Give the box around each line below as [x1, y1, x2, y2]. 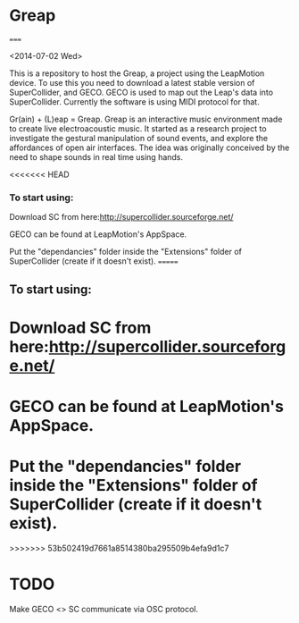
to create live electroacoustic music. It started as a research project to [9, 122, 267, 134]
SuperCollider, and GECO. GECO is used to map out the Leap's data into [9, 87, 274, 97]
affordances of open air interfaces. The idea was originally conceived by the [9, 142, 290, 153]
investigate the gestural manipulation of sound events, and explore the [9, 132, 269, 143]
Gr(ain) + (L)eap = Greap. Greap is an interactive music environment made [9, 114, 283, 124]
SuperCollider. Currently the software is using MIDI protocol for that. [9, 96, 261, 107]
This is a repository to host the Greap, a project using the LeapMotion [9, 68, 265, 79]
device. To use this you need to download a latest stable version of [9, 77, 255, 88]
